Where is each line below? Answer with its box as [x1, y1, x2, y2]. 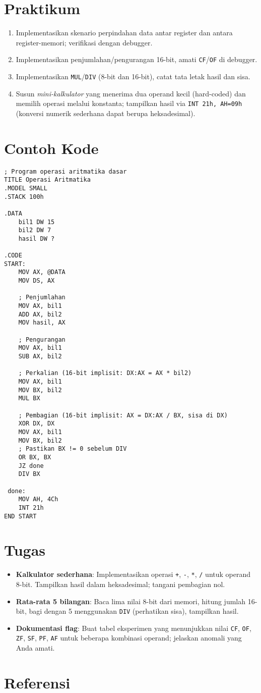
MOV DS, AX [18, 277, 55, 285]
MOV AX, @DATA [18, 269, 66, 276]
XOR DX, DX [18, 420, 55, 428]
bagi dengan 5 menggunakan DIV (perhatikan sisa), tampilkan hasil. [29, 606, 239, 616]
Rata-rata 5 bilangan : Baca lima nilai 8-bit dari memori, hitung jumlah [16, 596, 246, 606]
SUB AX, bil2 [18, 353, 62, 360]
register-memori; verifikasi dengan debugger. [16, 37, 153, 47]
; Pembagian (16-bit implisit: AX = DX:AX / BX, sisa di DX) [18, 411, 228, 419]
